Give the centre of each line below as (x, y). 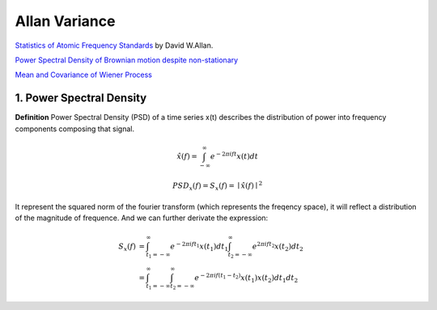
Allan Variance (65, 21)
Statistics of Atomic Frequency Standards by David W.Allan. (114, 45)
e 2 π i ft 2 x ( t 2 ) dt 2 (278, 246)
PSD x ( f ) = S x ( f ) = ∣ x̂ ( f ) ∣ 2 (218, 185)
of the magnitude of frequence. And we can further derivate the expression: (142, 218)
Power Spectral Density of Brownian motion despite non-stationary (127, 60)
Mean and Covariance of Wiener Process (84, 75)
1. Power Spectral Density (81, 98)
